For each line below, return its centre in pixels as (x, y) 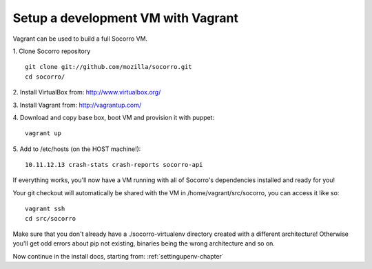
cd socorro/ (45, 77)
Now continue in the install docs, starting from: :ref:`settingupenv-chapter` (118, 256)
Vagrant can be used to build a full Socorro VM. (80, 39)
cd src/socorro (51, 218)
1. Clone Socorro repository (52, 51)
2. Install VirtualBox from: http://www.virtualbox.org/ (87, 92)
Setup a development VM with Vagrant (126, 18)
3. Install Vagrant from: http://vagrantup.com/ (77, 105)
